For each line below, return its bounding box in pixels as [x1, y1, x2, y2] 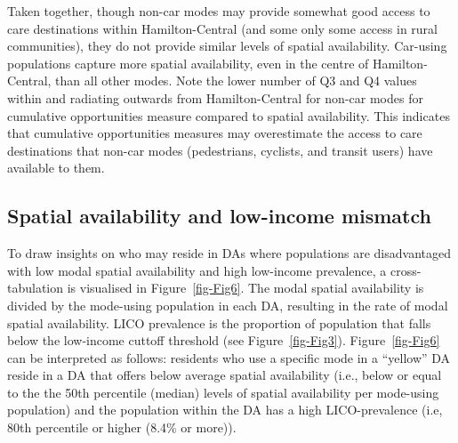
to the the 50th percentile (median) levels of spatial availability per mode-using [7, 383, 439, 401]
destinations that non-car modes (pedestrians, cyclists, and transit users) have [7, 141, 433, 159]
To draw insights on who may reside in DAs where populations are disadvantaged [7, 244, 451, 262]
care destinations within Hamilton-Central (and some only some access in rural [7, 19, 438, 37]
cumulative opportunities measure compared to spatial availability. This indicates [7, 106, 450, 125]
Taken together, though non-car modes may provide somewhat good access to [7, 2, 430, 20]
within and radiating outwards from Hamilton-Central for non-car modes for [7, 88, 423, 107]
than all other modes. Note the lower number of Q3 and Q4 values [55, 71, 417, 90]
